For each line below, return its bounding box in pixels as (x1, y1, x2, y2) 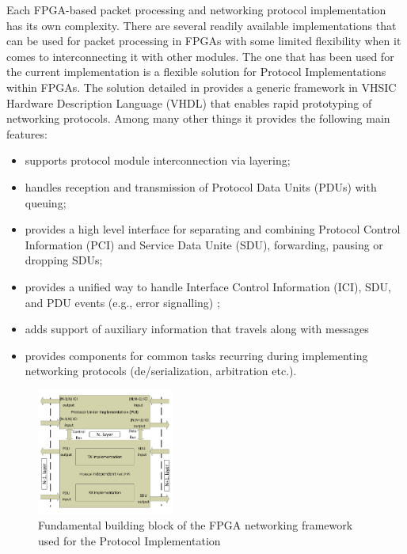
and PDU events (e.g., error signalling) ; (25, 294, 220, 310)
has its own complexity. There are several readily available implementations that (6, 17, 397, 33)
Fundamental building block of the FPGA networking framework (38, 517, 353, 533)
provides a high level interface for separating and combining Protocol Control (25, 221, 401, 237)
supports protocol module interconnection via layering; (25, 152, 291, 169)
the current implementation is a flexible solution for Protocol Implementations (6, 63, 386, 80)
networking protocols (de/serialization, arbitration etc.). (25, 362, 297, 379)
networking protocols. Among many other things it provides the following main (6, 110, 390, 127)
